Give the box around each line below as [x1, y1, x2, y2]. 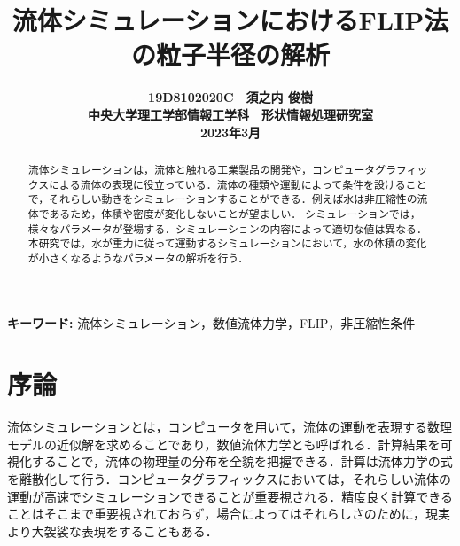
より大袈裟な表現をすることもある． [7, 521, 218, 540]
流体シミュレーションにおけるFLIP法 [12, 2, 449, 38]
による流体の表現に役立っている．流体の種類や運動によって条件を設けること [49, 176, 427, 191]
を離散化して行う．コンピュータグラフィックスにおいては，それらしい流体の [7, 469, 452, 487]
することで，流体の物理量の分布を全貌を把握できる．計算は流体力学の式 [31, 452, 453, 471]
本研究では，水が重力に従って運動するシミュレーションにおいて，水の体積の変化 [27, 236, 427, 251]
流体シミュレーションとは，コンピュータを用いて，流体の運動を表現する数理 [7, 417, 453, 436]
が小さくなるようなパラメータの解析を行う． [27, 250, 249, 265]
